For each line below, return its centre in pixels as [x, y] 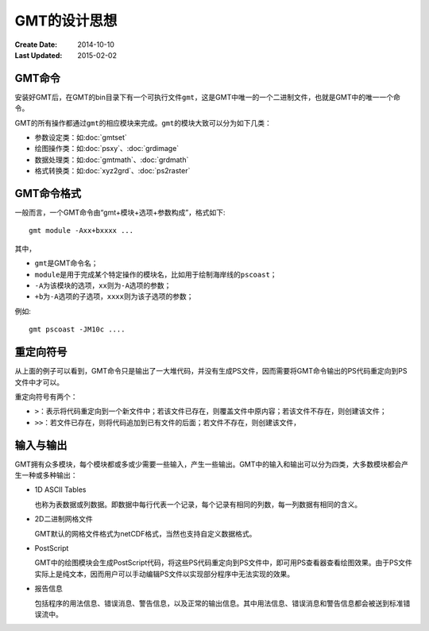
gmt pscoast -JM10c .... [77, 329]
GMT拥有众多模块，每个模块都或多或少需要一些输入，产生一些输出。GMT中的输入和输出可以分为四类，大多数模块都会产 [212, 464]
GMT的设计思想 [66, 21]
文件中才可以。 [39, 382]
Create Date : [36, 45]
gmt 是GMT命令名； [66, 263]
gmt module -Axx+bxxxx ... [81, 231]
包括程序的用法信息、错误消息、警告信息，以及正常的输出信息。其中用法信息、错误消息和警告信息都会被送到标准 [219, 603]
